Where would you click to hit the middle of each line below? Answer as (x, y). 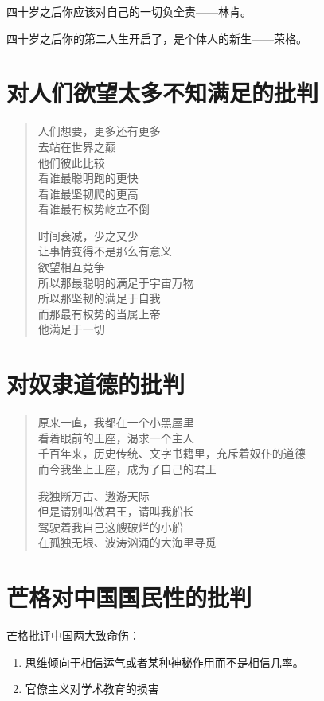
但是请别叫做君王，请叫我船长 (116, 511)
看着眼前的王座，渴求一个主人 (116, 437)
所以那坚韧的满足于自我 (99, 298)
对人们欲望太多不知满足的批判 (163, 93)
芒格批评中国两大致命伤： (73, 635)
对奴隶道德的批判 (96, 384)
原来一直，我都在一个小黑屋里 (116, 422)
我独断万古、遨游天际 (94, 495)
